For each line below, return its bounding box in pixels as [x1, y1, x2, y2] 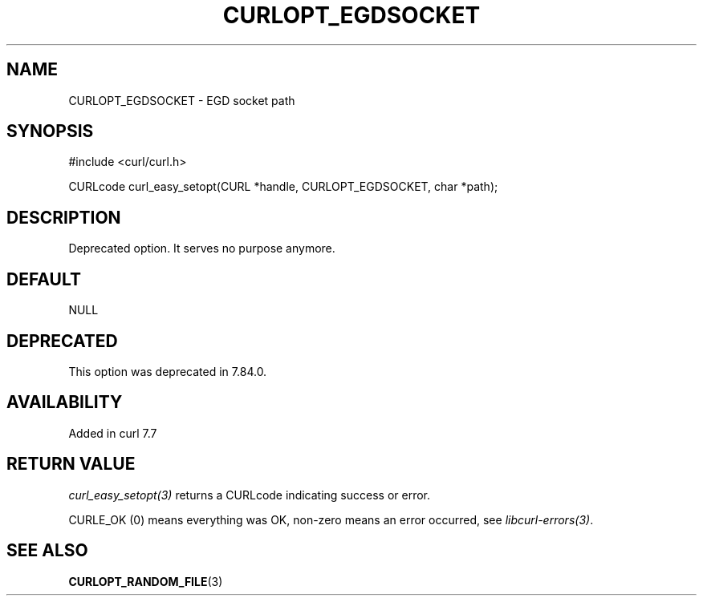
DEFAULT [6, 269, 81, 289]
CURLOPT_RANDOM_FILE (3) [68, 574, 223, 588]
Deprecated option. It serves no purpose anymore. [68, 241, 335, 256]
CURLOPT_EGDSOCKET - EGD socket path [68, 93, 295, 107]
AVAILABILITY [6, 392, 123, 413]
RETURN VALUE [6, 454, 136, 475]
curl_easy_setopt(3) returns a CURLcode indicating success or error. [68, 487, 431, 502]
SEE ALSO [6, 540, 88, 561]
